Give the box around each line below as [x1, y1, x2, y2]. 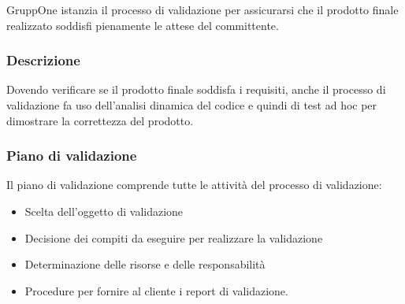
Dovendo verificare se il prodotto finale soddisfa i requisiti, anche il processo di [6, 81, 386, 98]
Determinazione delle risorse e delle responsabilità [24, 256, 266, 272]
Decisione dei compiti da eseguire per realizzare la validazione [24, 229, 323, 246]
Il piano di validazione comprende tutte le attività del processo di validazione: [6, 176, 382, 193]
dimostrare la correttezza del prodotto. [6, 112, 194, 128]
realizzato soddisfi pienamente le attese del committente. [6, 17, 279, 33]
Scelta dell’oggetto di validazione [24, 203, 184, 219]
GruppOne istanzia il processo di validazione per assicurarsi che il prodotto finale [6, 2, 399, 17]
